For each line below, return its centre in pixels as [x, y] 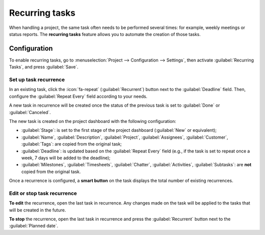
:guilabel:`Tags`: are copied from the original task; [72, 144]
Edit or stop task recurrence [43, 193]
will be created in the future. [38, 210]
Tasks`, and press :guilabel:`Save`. [44, 67]
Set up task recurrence [37, 80]
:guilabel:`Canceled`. [30, 112]
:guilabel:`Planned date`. [34, 226]
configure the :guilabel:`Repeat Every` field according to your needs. [78, 96]
